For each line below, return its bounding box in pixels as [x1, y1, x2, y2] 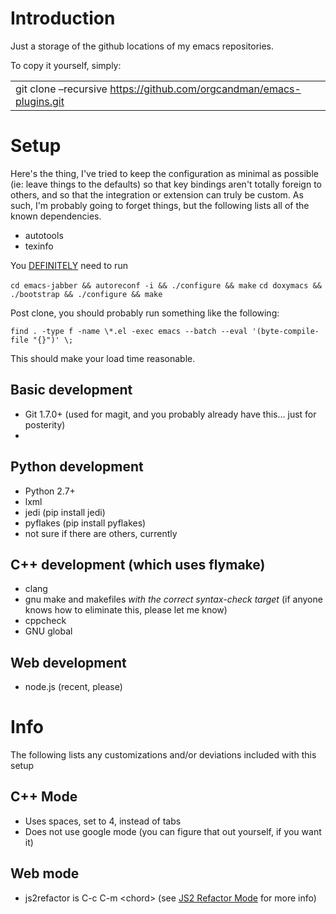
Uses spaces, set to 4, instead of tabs [24, 815, 182, 827]
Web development [10, 654, 127, 671]
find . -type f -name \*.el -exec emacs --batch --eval [10, 326, 248, 336]
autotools [24, 229, 64, 241]
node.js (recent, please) [24, 681, 123, 693]
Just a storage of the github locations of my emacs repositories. [10, 40, 275, 52]
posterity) [24, 418, 66, 431]
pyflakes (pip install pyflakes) [24, 517, 147, 529]
